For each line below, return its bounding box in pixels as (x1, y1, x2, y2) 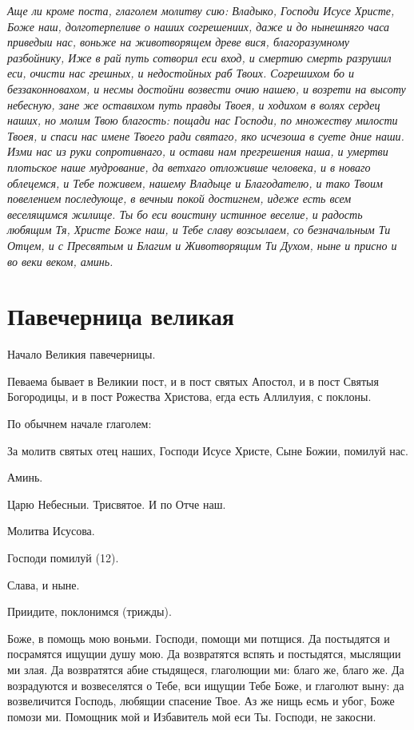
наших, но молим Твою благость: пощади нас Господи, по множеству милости (7, 112, 398, 129)
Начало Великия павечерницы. (7, 346, 156, 363)
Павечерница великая (7, 300, 234, 332)
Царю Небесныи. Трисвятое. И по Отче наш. (7, 495, 226, 512)
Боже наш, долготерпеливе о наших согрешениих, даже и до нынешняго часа (7, 18, 390, 34)
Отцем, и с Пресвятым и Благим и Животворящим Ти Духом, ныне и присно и (7, 236, 397, 253)
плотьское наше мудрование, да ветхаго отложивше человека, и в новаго (7, 158, 371, 175)
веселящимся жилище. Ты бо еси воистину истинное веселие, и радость (7, 205, 363, 222)
